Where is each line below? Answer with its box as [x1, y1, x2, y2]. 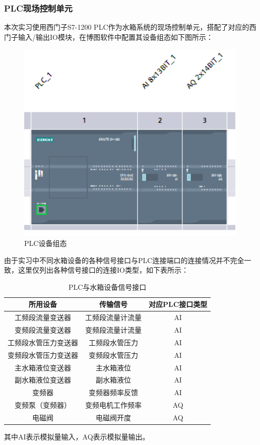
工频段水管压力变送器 [8, 337, 78, 347]
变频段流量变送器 [15, 325, 71, 335]
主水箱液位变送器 [15, 362, 71, 372]
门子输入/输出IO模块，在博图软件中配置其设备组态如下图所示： [4, 31, 213, 42]
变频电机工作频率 [85, 400, 142, 410]
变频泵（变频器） [15, 400, 71, 410]
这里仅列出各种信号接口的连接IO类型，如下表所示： [18, 265, 188, 275]
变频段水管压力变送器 [8, 349, 78, 360]
